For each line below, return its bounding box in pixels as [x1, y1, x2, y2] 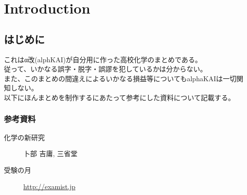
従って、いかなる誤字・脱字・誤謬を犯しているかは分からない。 [4, 64, 207, 74]
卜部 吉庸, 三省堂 [23, 148, 78, 159]
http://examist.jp [23, 181, 76, 191]
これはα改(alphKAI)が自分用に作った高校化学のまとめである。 [4, 54, 202, 64]
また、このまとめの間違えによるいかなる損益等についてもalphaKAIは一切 [4, 73, 237, 83]
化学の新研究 [4, 132, 45, 142]
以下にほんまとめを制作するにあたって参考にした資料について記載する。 [4, 92, 235, 102]
